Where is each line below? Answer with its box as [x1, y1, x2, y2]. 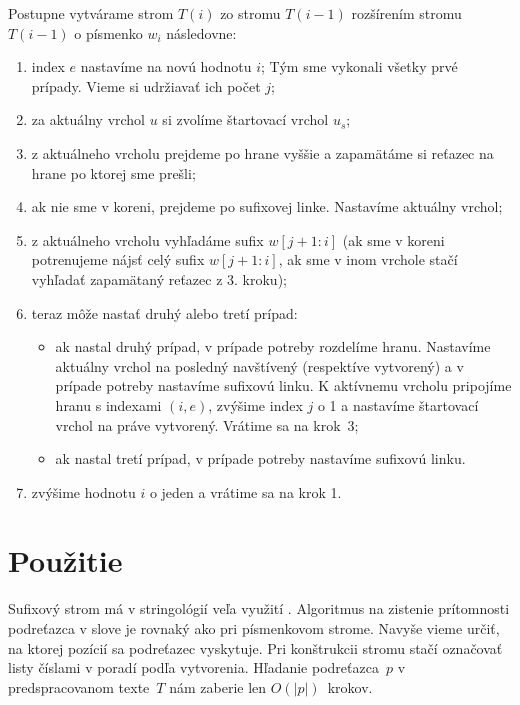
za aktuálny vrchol [31, 109, 146, 130]
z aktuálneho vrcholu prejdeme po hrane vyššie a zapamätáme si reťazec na [31, 142, 494, 163]
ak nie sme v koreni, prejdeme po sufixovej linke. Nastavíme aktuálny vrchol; [31, 196, 503, 217]
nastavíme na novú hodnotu [80, 56, 252, 77]
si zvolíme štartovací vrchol [162, 109, 329, 130]
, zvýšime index [208, 394, 303, 415]
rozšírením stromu [351, 3, 462, 23]
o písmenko [74, 22, 143, 43]
